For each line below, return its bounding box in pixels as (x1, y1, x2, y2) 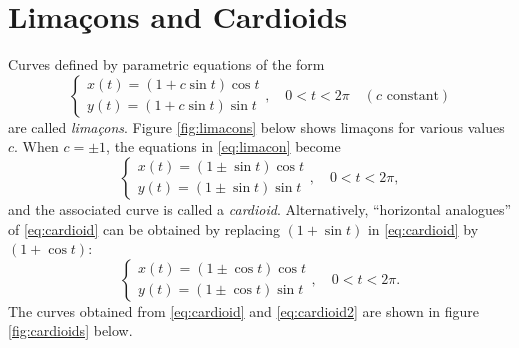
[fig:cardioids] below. (8, 320, 133, 341)
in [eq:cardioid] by (367, 218, 479, 239)
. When (14, 136, 59, 157)
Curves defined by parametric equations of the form (8, 54, 325, 75)
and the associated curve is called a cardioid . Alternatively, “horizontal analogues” (8, 198, 512, 219)
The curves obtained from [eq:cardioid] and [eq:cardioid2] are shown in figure (8, 300, 480, 321)
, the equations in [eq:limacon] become (106, 136, 341, 157)
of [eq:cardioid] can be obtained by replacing (8, 218, 280, 239)
